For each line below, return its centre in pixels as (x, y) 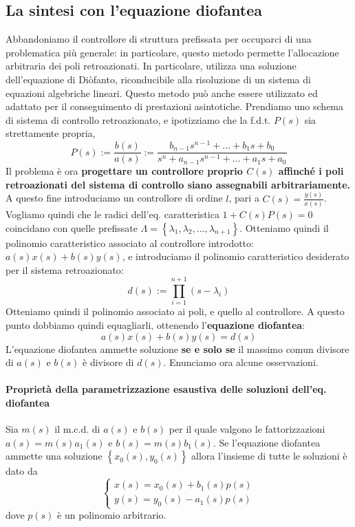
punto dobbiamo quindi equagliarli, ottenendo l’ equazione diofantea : (155, 325)
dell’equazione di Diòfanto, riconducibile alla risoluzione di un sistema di (158, 79)
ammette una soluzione (54, 456)
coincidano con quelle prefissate (72, 227)
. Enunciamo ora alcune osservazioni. (241, 362)
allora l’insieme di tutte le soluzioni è (269, 456)
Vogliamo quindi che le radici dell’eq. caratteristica (112, 214)
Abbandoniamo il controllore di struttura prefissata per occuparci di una (159, 39)
